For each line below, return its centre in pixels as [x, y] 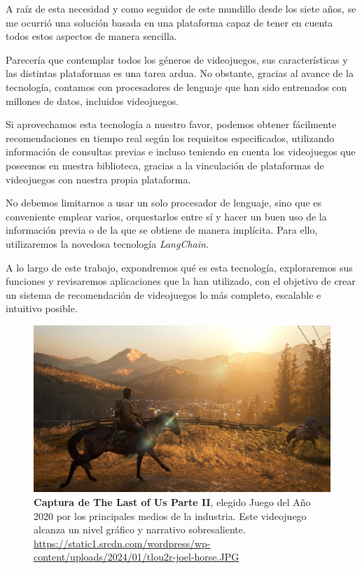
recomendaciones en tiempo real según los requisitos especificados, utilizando [170, 138]
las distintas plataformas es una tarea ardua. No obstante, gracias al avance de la [180, 73]
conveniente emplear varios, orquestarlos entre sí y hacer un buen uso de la [166, 216]
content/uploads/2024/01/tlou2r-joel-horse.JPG [137, 557]
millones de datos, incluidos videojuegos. [92, 100]
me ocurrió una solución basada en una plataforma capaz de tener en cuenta [169, 22]
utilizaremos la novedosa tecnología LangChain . [107, 243]
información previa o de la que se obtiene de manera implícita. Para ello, [162, 230]
